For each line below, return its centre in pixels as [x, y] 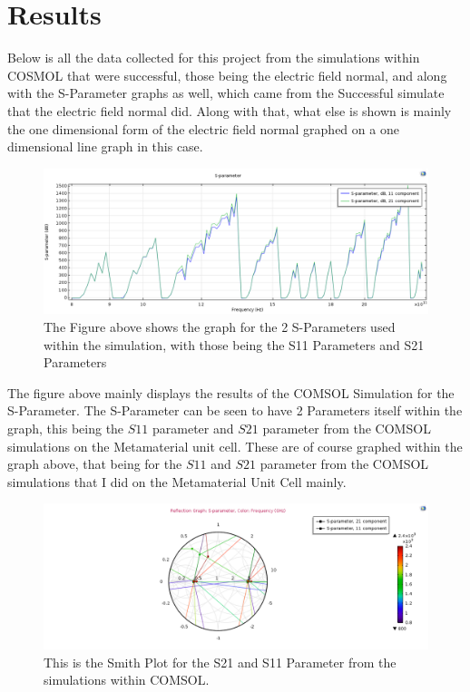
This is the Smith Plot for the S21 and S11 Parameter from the [220, 662]
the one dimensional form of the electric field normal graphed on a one [203, 128]
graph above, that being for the [95, 464]
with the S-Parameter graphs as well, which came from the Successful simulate [226, 93]
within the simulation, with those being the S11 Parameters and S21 [234, 344]
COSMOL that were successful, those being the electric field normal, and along [227, 75]
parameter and [193, 428]
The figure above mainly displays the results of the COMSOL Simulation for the [231, 392]
